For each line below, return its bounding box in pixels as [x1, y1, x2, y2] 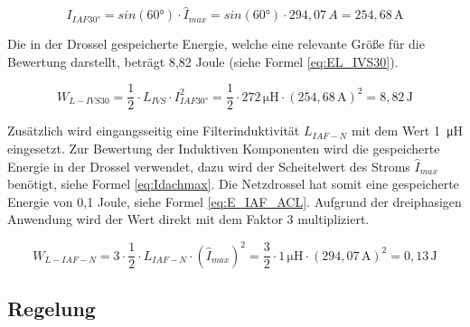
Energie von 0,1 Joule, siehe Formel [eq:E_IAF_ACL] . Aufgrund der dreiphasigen [7, 192, 462, 210]
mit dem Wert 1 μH [351, 121, 463, 140]
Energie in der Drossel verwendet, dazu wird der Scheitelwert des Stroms [7, 156, 410, 175]
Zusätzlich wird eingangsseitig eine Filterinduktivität [7, 121, 300, 140]
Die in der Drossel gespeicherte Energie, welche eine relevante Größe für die [7, 34, 425, 53]
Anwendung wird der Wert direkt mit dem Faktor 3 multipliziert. [7, 210, 370, 229]
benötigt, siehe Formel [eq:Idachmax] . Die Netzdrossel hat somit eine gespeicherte [7, 174, 459, 193]
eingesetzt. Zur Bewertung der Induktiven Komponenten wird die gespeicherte [7, 139, 440, 158]
